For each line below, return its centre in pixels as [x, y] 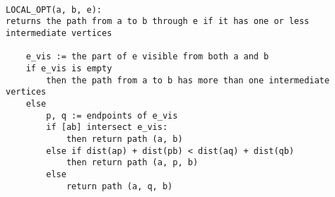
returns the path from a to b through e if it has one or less [158, 22]
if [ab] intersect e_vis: [107, 127]
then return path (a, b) [124, 139]
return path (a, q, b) [119, 186]
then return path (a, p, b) [132, 163]
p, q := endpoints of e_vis [112, 115]
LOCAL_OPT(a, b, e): [54, 10]
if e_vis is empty [69, 68]
